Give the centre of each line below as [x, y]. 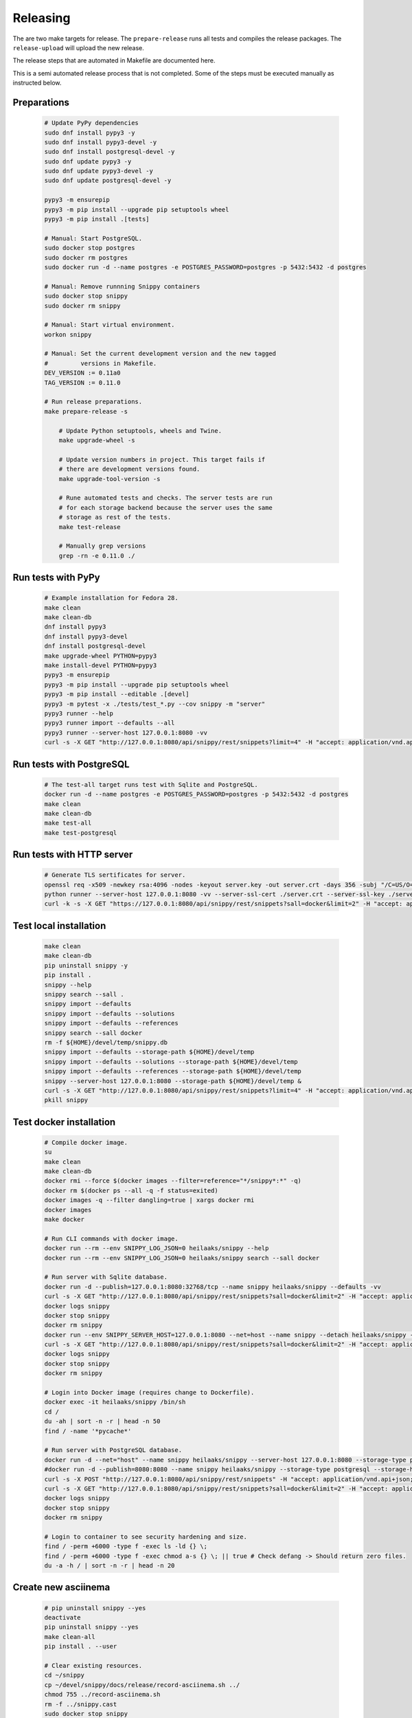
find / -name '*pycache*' [88, 1431]
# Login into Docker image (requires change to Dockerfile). [149, 1393]
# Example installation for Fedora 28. [111, 598]
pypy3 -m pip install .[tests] [97, 219]
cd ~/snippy [65, 1675]
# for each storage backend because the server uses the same [165, 507]
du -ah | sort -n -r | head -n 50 [102, 1421]
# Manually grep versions [102, 546]
